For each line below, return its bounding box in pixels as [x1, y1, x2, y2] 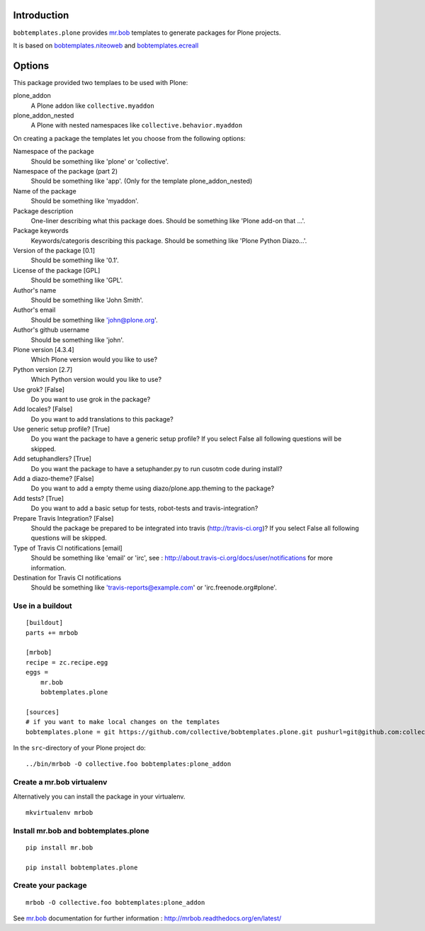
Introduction [13, 9, 69, 21]
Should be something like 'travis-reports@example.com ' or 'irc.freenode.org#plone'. [30, 583, 278, 592]
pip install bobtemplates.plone [25, 863, 138, 871]
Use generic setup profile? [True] [13, 425, 110, 434]
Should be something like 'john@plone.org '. [30, 315, 159, 324]
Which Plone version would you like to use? [30, 355, 158, 364]
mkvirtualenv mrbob [25, 808, 93, 816]
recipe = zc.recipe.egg [25, 658, 108, 666]
